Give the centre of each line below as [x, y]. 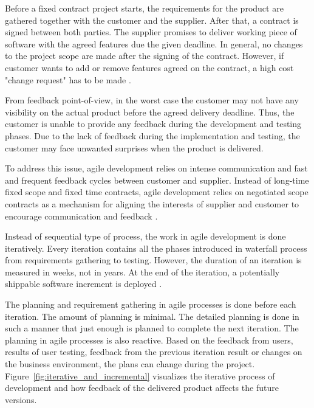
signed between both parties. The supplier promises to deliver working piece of [151, 32]
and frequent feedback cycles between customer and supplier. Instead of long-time [157, 180]
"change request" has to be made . [68, 79]
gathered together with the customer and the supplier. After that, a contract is [152, 20]
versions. [21, 399]
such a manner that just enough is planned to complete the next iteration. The [152, 328]
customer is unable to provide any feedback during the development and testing [153, 124]
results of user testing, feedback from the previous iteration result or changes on [154, 352]
